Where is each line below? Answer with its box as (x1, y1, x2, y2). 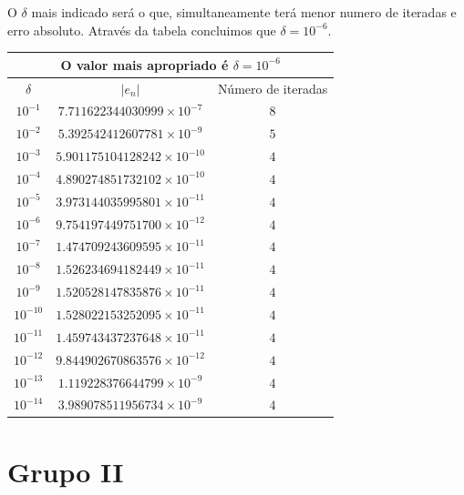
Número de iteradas (217, 78, 328, 97)
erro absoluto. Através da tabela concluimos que (7, 20, 276, 39)
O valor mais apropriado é (60, 55, 229, 74)
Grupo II (7, 452, 124, 490)
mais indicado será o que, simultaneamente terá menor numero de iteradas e (31, 3, 457, 21)
